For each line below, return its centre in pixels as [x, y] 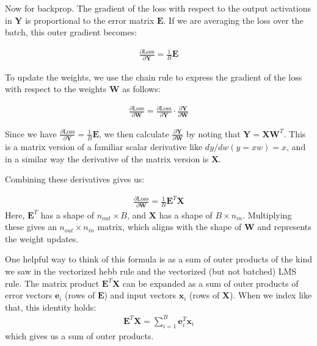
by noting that [213, 133]
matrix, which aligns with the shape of [169, 227]
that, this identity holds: [51, 307]
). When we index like [271, 295]
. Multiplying [267, 214]
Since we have [31, 133]
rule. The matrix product [52, 283]
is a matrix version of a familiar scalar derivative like [104, 146]
